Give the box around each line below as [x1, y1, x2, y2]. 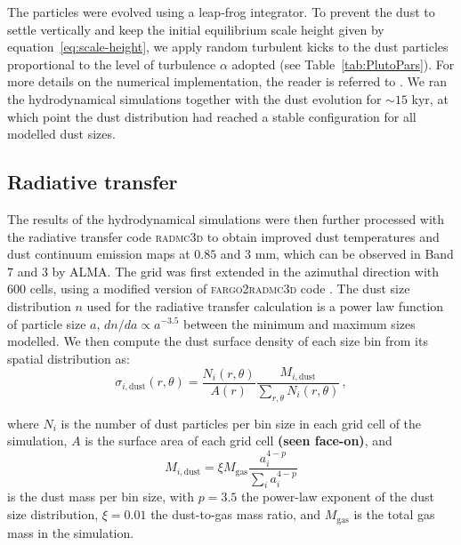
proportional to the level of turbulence [7, 54, 216, 73]
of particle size [7, 314, 86, 333]
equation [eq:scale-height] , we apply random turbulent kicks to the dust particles [7, 37, 449, 56]
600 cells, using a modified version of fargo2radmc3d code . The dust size [7, 279, 410, 298]
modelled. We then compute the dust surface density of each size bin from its [7, 332, 428, 350]
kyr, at [411, 89, 449, 108]
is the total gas [353, 505, 435, 524]
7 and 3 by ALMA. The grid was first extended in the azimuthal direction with [7, 261, 440, 280]
